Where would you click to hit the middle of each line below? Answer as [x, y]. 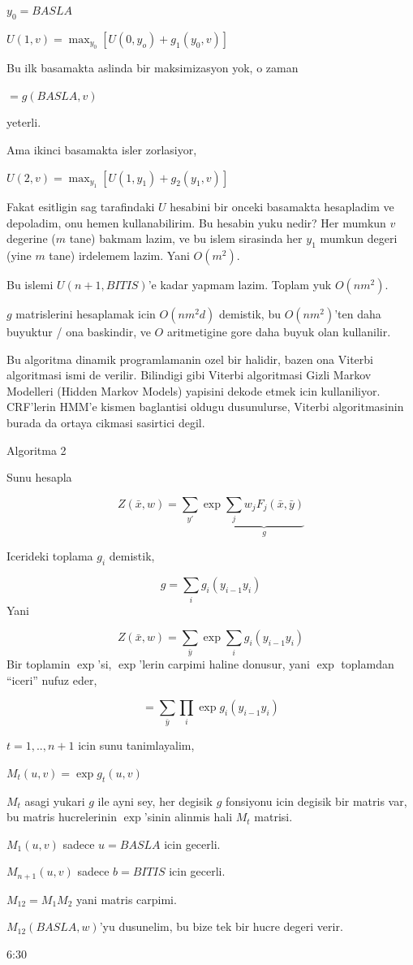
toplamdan [368, 664]
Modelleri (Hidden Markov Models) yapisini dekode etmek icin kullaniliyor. [194, 390]
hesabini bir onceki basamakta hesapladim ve [282, 206]
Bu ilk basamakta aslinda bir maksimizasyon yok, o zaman [153, 68]
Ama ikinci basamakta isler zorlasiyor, [102, 149]
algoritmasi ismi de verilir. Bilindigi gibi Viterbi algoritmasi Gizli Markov [189, 375]
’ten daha [358, 313]
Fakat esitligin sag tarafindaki [81, 206]
